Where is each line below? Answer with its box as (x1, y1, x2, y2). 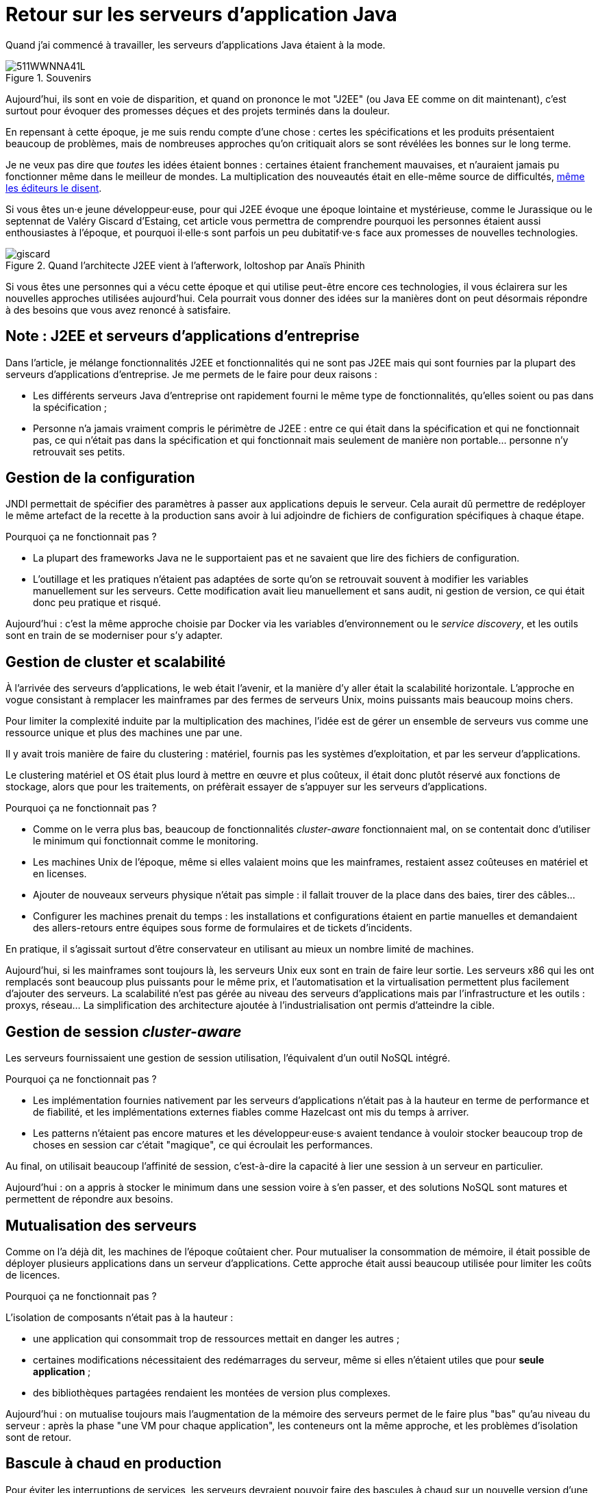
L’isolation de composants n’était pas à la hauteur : (5, 1311, 234, 1323)
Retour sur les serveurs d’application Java (5, 3, 397, 26)
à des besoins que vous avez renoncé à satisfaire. (5, 303, 231, 316)
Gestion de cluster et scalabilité (5, 653, 226, 670)
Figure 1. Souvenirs (5, 71, 92, 84)
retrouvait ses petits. (33, 445, 125, 457)
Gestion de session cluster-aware (5, 1022, 242, 1040)
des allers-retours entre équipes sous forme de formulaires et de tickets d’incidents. (33, 922, 412, 934)
